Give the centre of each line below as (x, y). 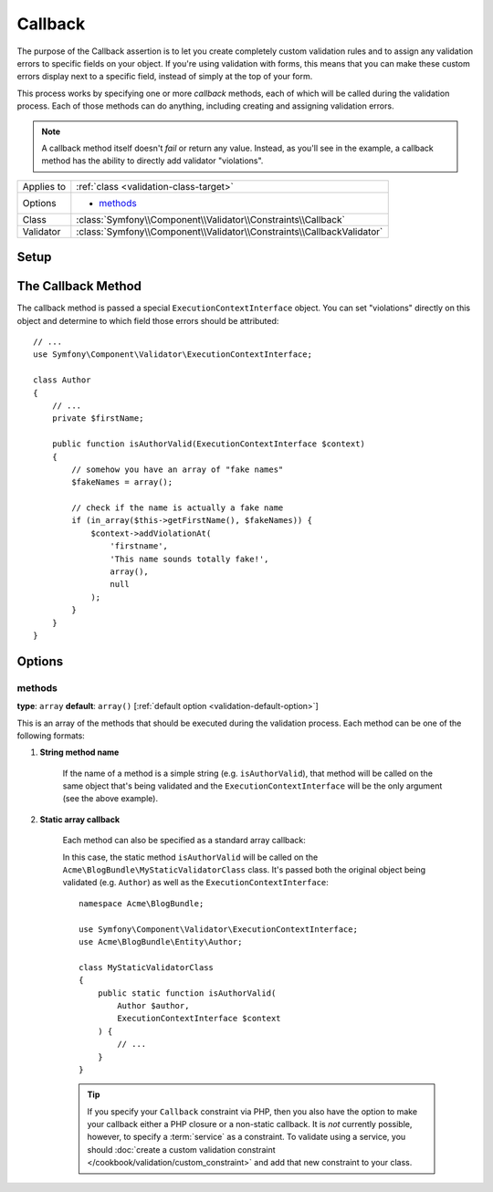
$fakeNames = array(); (122, 482)
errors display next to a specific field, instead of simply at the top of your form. (165, 77)
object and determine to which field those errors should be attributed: (148, 320)
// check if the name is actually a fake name (178, 508)
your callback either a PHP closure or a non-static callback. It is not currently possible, (250, 1124)
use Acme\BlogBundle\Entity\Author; (161, 941)
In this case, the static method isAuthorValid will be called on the (190, 857)
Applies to (44, 186)
